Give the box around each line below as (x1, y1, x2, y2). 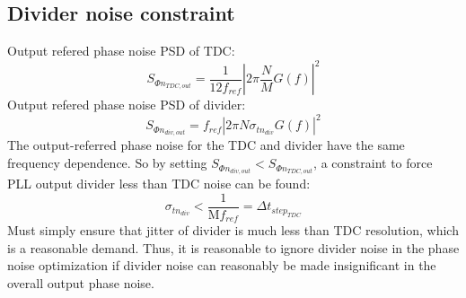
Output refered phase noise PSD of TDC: (7, 41, 235, 60)
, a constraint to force (313, 153, 433, 172)
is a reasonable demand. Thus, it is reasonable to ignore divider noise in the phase (7, 238, 460, 257)
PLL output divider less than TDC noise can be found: (7, 174, 311, 193)
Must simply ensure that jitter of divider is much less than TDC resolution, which (7, 221, 459, 240)
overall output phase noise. (7, 274, 154, 293)
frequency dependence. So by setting (7, 153, 207, 172)
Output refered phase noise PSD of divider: (7, 95, 246, 114)
